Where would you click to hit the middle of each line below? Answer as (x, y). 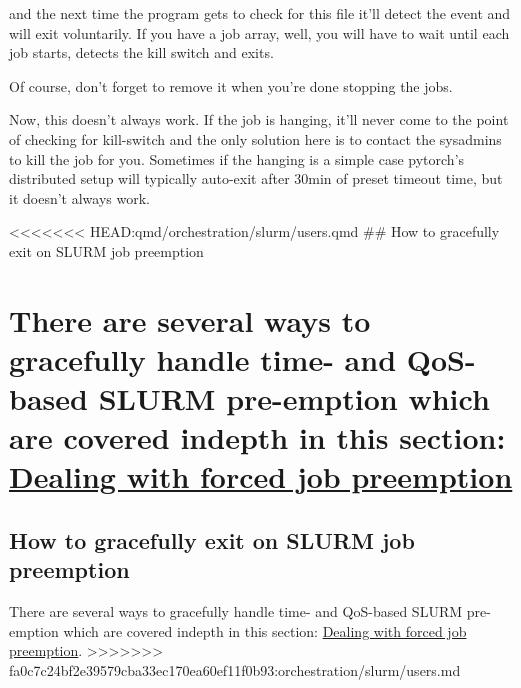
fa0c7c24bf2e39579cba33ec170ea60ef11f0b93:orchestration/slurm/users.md (235, 670)
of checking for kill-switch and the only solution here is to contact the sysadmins (255, 138)
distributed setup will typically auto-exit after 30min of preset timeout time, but (256, 178)
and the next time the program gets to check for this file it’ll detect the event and (260, 13)
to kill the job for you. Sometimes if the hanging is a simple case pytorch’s (237, 158)
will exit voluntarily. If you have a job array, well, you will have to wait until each (259, 32)
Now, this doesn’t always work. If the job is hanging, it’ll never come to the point (259, 119)
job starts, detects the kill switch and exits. (141, 52)
